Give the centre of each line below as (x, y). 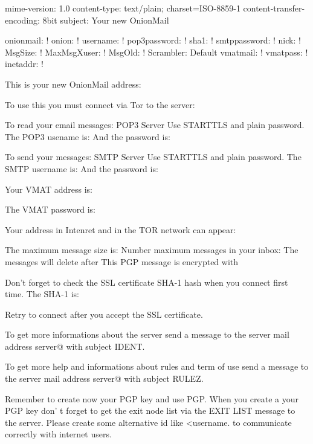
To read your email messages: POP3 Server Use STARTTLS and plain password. (155, 125)
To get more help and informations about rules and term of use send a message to (157, 366)
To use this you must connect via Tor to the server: (100, 104)
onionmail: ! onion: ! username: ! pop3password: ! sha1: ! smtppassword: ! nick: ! (153, 40)
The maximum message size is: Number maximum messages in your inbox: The (152, 250)
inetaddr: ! (24, 64)
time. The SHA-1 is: (42, 294)
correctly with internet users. (58, 434)
